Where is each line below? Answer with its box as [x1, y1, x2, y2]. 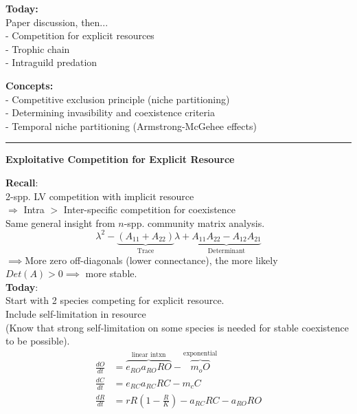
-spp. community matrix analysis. [124, 215, 265, 230]
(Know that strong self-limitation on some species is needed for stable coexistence [5, 320, 349, 334]
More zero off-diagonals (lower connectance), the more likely [25, 252, 278, 267]
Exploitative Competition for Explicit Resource [5, 152, 235, 166]
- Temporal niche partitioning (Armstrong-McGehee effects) [5, 118, 257, 133]
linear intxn [131, 351, 166, 359]
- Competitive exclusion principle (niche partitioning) [5, 91, 230, 106]
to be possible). [5, 334, 70, 348]
